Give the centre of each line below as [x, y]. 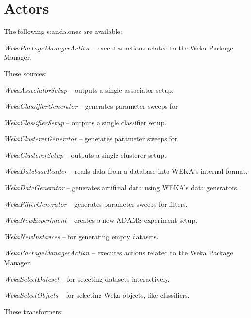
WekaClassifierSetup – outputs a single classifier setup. [85, 122]
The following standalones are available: [63, 31]
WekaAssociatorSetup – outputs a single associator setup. [89, 90]
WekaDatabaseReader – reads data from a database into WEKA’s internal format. [126, 171]
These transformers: [33, 311]
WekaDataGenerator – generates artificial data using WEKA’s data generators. [122, 188]
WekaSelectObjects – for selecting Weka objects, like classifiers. [97, 295]
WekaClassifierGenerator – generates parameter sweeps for [91, 106]
